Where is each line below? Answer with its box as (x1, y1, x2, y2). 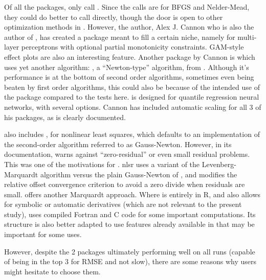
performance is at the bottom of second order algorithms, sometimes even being (4, 72, 254, 82)
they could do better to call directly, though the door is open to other (4, 11, 223, 22)
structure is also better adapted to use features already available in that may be (4, 219, 255, 229)
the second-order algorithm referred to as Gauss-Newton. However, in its (4, 138, 232, 149)
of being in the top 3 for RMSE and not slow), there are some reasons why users (4, 256, 256, 267)
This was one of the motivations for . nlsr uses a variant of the (4, 158, 200, 169)
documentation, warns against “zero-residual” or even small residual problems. (4, 149, 250, 159)
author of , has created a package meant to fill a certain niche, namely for (4, 31, 235, 42)
